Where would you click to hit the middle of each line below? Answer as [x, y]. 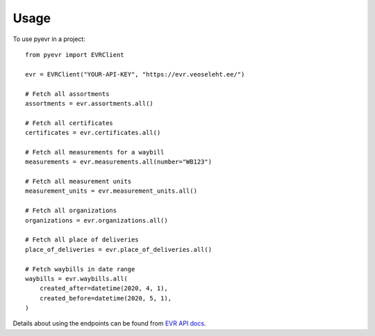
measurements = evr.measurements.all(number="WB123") [118, 162]
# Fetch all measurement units [78, 182]
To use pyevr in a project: [49, 39]
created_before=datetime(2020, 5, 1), [106, 298]
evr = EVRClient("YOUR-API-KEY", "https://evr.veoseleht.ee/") [135, 74]
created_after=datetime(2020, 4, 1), [103, 288]
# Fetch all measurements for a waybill [95, 152]
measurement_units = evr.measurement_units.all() [111, 191]
